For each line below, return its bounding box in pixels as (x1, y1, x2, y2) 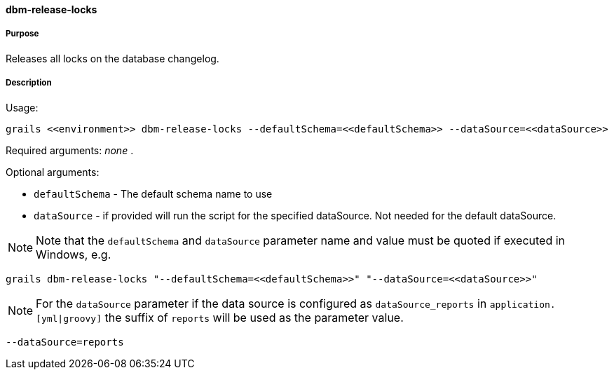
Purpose (6, 29, 39, 39)
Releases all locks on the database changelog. (6, 52, 219, 64)
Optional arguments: (6, 165, 100, 178)
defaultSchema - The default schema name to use (34, 187, 273, 200)
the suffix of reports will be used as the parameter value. (104, 310, 404, 325)
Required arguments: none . (6, 144, 134, 156)
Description (6, 78, 52, 88)
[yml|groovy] (36, 313, 102, 324)
